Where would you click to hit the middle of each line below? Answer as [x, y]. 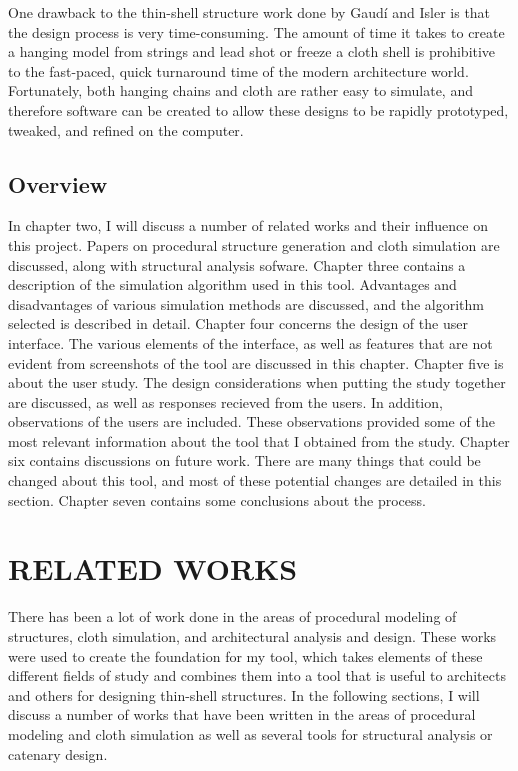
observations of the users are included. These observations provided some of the [251, 421]
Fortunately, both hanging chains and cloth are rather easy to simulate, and [240, 90]
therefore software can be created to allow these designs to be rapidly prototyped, [258, 109]
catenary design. [58, 753]
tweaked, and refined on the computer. [126, 129]
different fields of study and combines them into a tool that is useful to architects [257, 675]
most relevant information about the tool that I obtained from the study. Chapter [259, 440]
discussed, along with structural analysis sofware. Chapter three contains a [237, 264]
